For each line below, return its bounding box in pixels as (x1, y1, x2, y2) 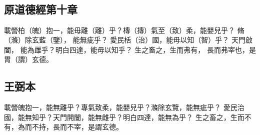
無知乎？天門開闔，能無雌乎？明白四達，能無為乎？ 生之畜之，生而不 (24, 111, 251, 122)
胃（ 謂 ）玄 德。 (4, 54, 53, 64)
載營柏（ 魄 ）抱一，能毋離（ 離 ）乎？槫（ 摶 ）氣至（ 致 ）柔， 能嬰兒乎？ (4, 24, 235, 35)
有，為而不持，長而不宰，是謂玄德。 (4, 121, 123, 132)
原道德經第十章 (4, 1, 77, 16)
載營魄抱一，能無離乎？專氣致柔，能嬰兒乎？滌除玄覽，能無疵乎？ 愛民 (4, 102, 237, 112)
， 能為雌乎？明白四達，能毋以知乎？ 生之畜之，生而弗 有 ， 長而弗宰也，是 (11, 44, 256, 54)
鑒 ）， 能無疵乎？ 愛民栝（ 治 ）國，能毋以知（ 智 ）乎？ (53, 34, 229, 45)
